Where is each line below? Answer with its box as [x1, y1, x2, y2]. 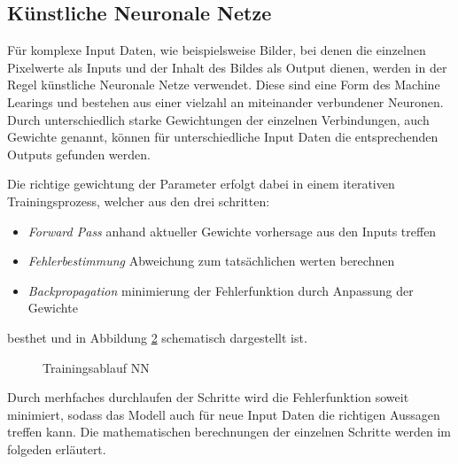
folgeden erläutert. [7, 439, 106, 458]
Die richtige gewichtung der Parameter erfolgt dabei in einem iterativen [7, 174, 395, 193]
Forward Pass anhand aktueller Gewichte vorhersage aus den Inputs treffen [27, 221, 437, 240]
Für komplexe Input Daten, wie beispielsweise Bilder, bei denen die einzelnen [7, 41, 426, 59]
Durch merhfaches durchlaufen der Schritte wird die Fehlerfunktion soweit [7, 388, 409, 406]
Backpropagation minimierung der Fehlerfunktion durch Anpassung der [27, 281, 414, 299]
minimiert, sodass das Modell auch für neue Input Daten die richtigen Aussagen [7, 405, 440, 423]
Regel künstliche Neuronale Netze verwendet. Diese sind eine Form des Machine [7, 75, 440, 94]
